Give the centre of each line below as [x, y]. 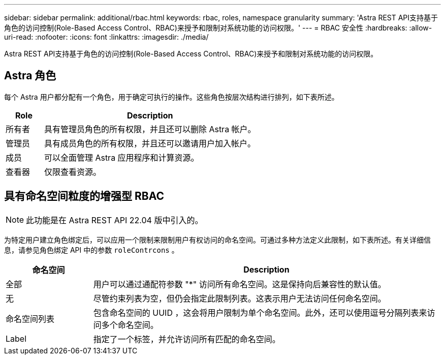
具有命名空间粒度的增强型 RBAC [84, 196]
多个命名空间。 [130, 325]
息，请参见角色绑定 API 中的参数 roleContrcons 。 [91, 250]
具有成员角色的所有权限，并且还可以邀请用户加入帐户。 [150, 143]
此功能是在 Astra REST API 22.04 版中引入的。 [115, 220]
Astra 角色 [30, 76]
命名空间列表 [30, 319]
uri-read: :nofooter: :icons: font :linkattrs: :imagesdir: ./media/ [106, 37]
